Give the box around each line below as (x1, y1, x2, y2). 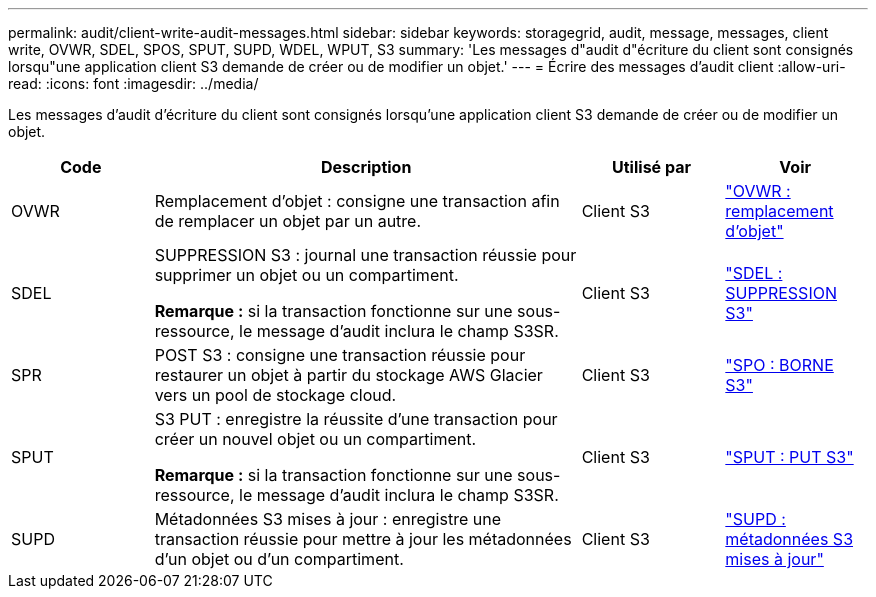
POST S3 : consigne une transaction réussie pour (154, 345, 526, 365)
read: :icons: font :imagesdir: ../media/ (8, 75, 259, 92)
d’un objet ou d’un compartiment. (154, 549, 404, 569)
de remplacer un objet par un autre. (154, 211, 422, 231)
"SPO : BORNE (725, 355, 834, 375)
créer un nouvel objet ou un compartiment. (154, 429, 477, 449)
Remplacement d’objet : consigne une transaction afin (154, 191, 560, 211)
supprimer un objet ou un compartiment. (154, 265, 459, 285)
